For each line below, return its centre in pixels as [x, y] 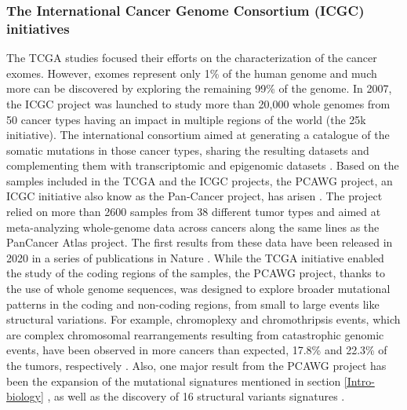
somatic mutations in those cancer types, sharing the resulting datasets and [188, 150]
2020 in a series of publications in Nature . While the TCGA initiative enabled [195, 257]
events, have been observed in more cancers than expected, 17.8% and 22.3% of [197, 350]
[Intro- [359, 381]
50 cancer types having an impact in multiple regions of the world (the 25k [186, 119]
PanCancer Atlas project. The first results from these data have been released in [200, 242]
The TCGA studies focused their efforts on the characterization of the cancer [192, 58]
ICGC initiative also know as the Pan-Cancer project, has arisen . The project [194, 196]
